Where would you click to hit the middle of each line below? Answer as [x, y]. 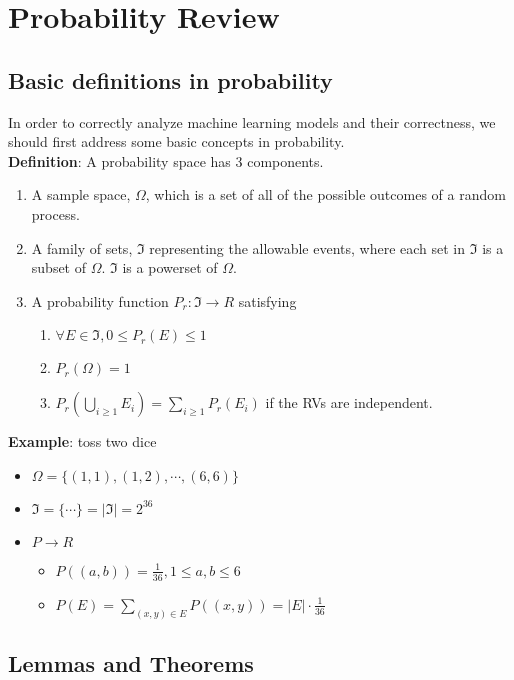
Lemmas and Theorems [131, 663]
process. [55, 213]
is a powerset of [170, 267]
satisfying [267, 300]
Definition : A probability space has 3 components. [166, 160]
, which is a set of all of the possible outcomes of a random [325, 194]
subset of [59, 267]
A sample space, [81, 194]
